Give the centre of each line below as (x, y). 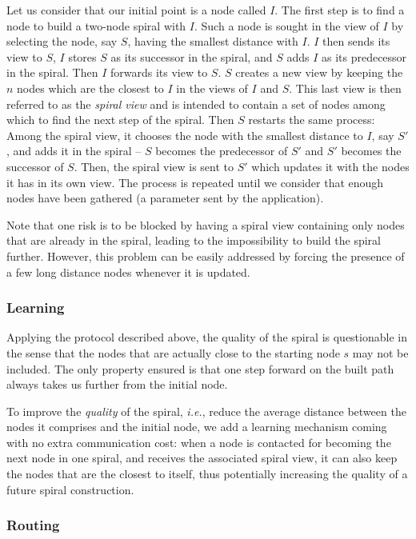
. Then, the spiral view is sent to (154, 166)
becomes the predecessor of (222, 151)
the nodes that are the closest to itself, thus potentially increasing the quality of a (207, 474)
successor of (35, 166)
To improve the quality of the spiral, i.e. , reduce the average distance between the (206, 411)
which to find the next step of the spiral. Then (120, 120)
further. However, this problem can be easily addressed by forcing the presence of (206, 256)
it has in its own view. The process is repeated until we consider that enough (195, 182)
